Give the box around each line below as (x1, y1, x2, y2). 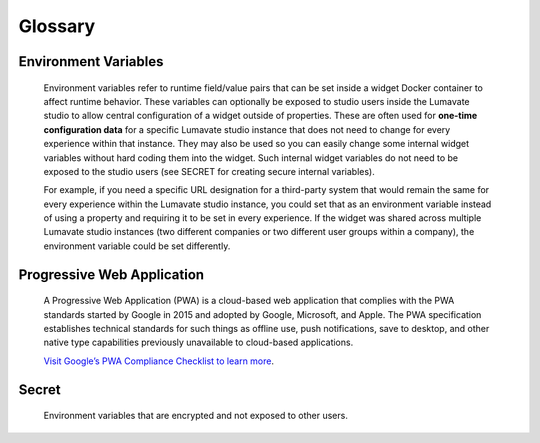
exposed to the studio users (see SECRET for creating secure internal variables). (43, 165, 375, 177)
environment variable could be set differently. (43, 240, 231, 252)
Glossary (18, 15, 96, 37)
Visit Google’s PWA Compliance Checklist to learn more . (43, 355, 275, 367)
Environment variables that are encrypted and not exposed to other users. (43, 410, 349, 422)
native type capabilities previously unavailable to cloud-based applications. (43, 336, 354, 349)
